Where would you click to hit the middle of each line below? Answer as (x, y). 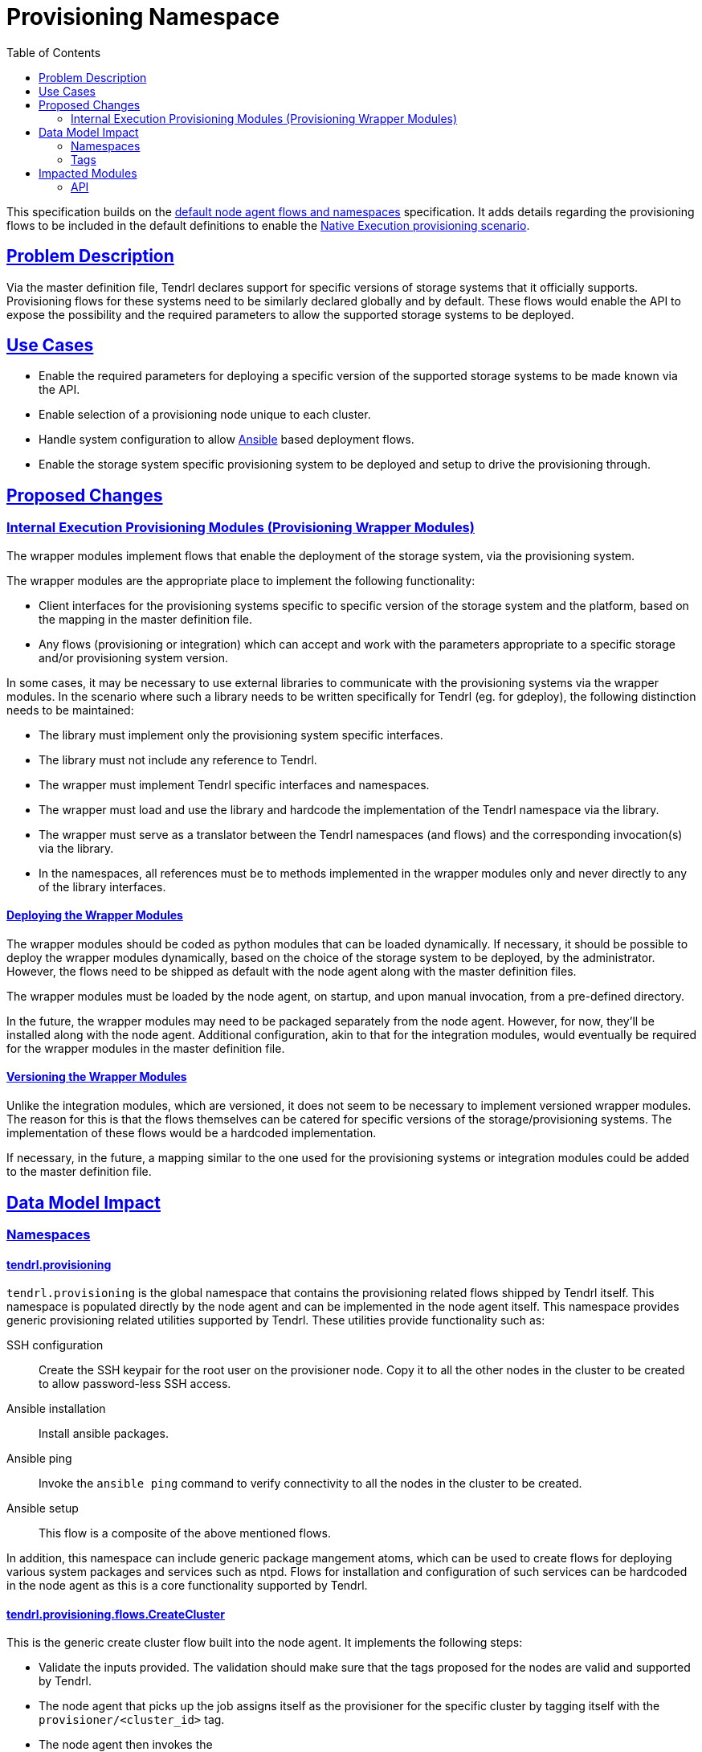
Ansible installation (56, 1409)
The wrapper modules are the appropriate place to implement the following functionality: (241, 580)
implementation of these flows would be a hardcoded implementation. (192, 1133)
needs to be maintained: (70, 710)
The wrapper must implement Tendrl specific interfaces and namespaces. (234, 784)
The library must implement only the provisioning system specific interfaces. (241, 735)
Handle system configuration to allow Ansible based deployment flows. (227, 440)
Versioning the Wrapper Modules (97, 1077)
